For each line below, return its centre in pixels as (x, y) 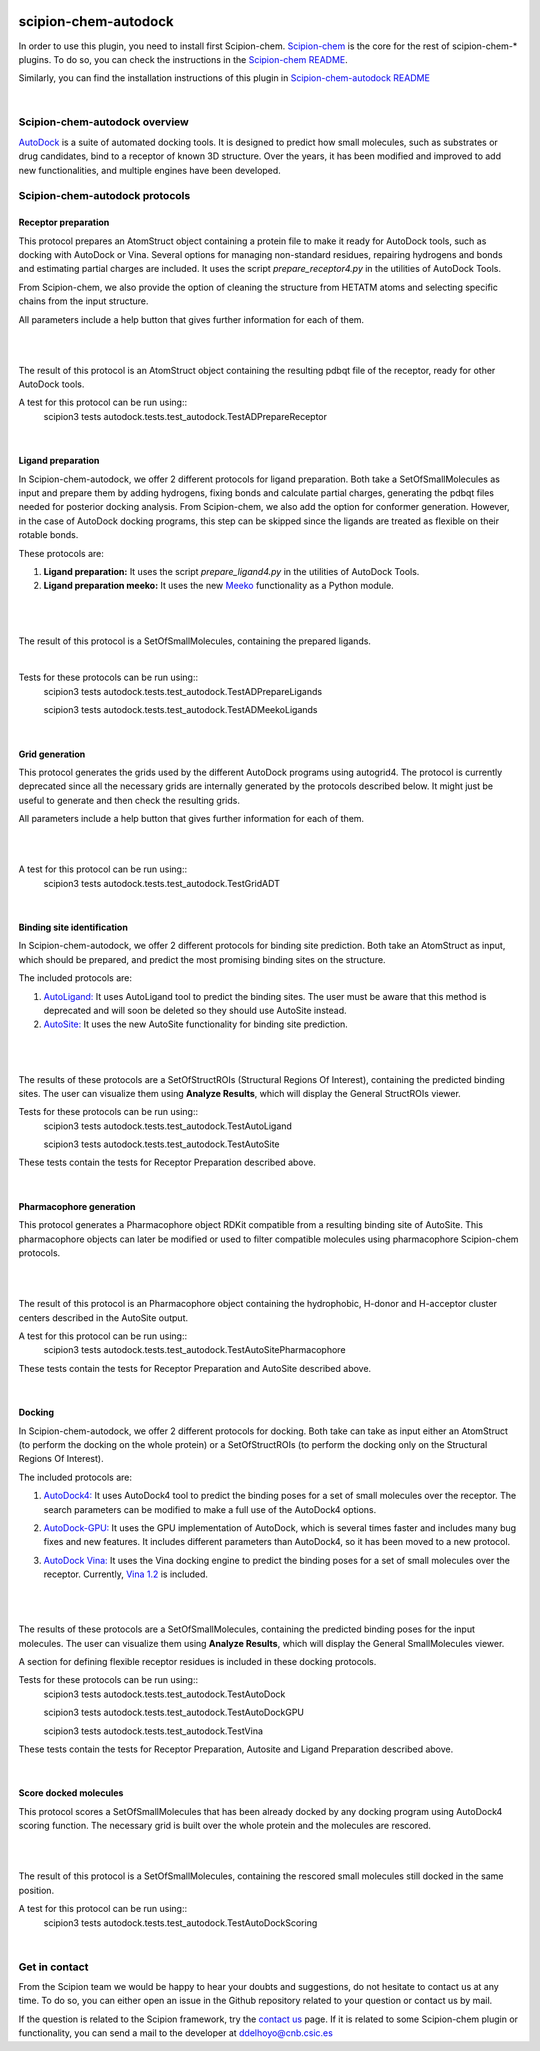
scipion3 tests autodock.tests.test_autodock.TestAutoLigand (167, 1126)
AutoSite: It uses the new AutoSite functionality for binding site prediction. (196, 1024)
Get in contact (53, 1967)
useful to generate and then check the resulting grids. (129, 800)
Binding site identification (73, 927)
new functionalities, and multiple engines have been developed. (150, 170)
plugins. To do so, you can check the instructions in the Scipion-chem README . (183, 59)
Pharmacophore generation (77, 1206)
